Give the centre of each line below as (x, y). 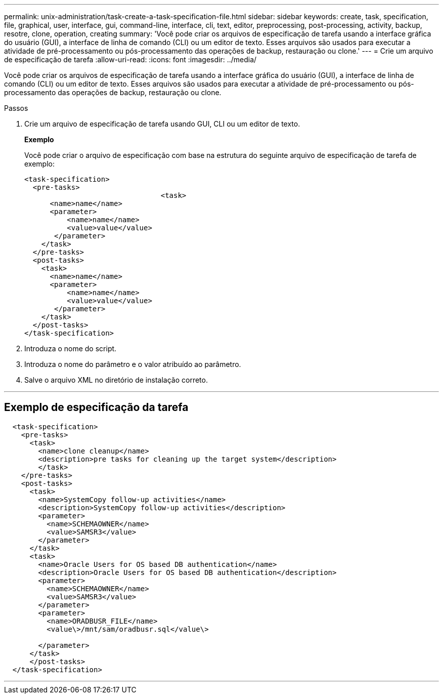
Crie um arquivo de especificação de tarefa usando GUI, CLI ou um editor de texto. (162, 124)
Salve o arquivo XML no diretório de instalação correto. (116, 380)
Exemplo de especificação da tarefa (96, 407)
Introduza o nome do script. (71, 348)
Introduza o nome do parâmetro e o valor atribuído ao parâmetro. (133, 364)
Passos (16, 108)
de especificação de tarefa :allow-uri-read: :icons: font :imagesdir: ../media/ (130, 59)
